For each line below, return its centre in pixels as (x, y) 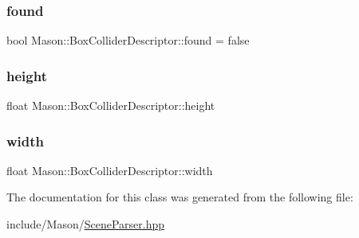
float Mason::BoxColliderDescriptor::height (111, 105)
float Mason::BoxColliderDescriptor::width (110, 170)
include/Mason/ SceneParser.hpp (86, 224)
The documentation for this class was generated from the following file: (180, 197)
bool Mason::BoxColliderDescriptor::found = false (128, 40)
